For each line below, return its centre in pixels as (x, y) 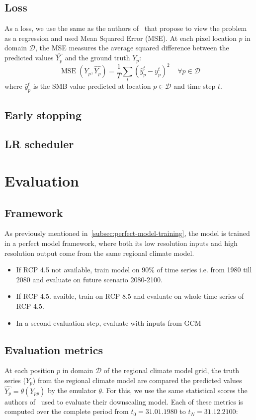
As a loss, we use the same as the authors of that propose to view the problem (126, 28)
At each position (30, 370)
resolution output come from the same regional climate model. (99, 253)
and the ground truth (97, 58)
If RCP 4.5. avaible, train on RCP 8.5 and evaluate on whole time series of (130, 296)
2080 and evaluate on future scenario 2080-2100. (89, 279)
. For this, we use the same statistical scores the (174, 390)
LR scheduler (39, 144)
